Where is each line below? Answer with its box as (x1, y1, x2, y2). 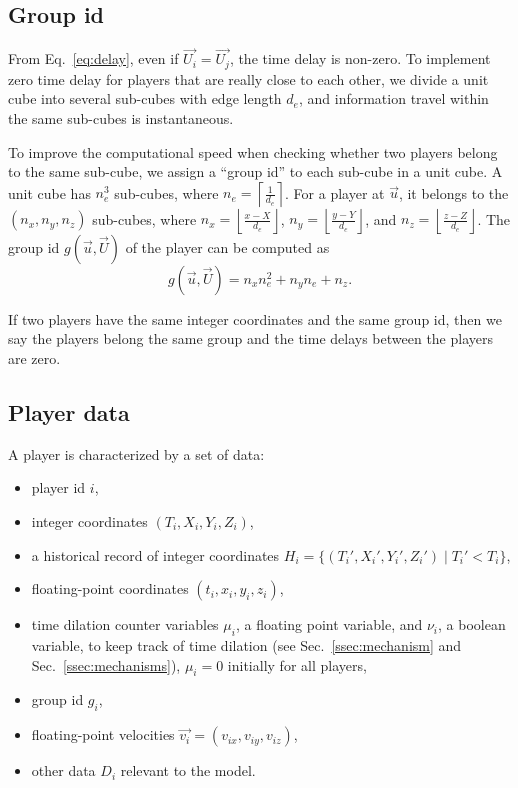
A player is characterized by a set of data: (8, 443, 265, 464)
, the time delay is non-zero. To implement (229, 48, 491, 69)
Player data (8, 397, 130, 428)
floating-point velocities (31, 724, 175, 745)
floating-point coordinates (31, 578, 189, 599)
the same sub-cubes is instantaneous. (8, 108, 234, 129)
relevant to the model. (120, 760, 256, 781)
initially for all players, (227, 654, 367, 675)
